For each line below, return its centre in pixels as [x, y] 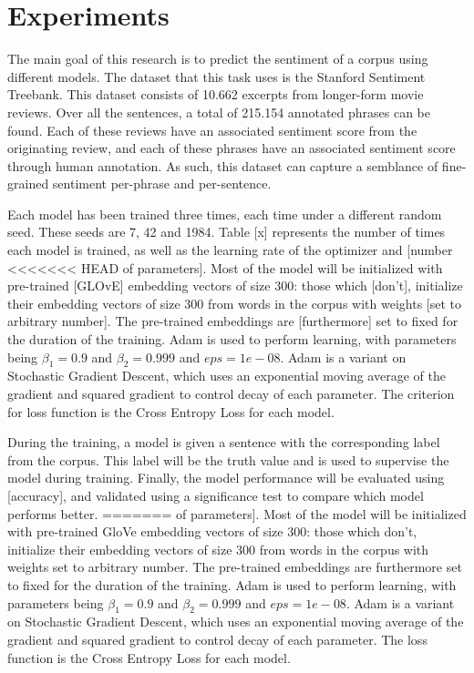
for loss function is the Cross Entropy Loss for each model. [171, 411]
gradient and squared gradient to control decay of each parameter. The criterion [231, 394]
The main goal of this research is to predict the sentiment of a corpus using [218, 59]
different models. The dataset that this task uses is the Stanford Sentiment [216, 76]
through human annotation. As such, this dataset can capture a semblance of [223, 165]
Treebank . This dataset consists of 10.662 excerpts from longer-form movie [216, 94]
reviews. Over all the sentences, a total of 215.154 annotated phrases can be [219, 112]
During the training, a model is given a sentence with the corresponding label [224, 442]
